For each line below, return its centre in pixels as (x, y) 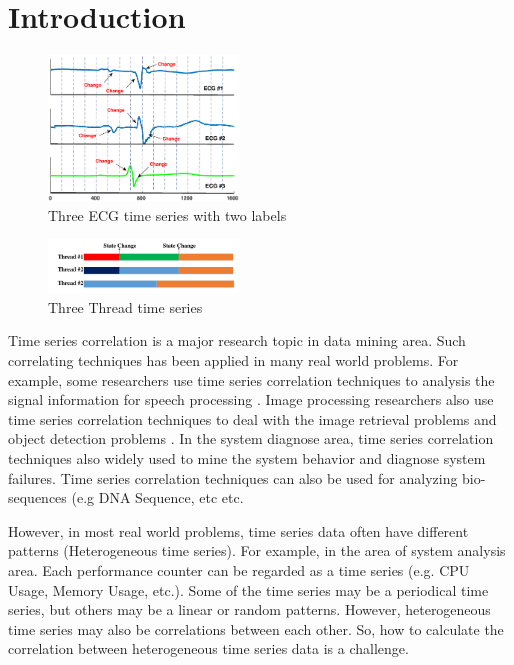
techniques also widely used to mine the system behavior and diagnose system (247, 457)
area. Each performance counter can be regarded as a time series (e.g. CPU (239, 569)
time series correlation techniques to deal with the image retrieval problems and (252, 418)
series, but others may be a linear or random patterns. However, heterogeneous (249, 609)
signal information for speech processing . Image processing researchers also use (251, 399)
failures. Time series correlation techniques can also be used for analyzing (233, 477)
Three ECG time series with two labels (167, 214)
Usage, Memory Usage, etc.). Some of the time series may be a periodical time (248, 589)
